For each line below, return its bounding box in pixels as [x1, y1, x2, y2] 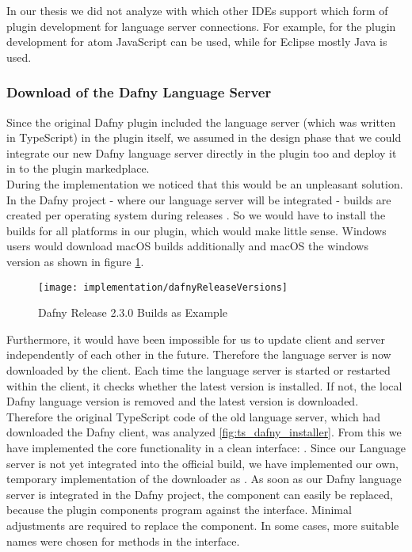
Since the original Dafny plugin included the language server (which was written [6, 113, 396, 130]
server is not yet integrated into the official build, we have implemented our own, [6, 455, 399, 471]
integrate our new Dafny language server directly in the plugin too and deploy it [6, 144, 397, 161]
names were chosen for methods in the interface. [6, 532, 240, 549]
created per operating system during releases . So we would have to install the [6, 207, 386, 223]
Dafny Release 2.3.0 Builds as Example [38, 304, 227, 321]
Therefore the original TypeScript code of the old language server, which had [6, 408, 381, 424]
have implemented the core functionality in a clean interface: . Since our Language [6, 439, 406, 455]
